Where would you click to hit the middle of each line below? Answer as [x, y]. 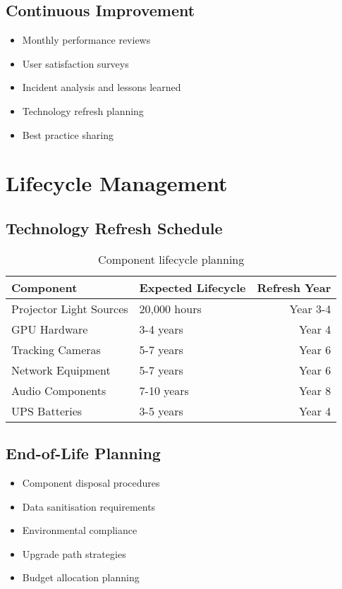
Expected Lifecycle [193, 287]
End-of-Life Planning [83, 453]
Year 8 [315, 390]
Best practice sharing [68, 134]
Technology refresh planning [83, 110]
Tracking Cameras [56, 349]
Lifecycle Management [117, 183]
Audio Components [59, 390]
